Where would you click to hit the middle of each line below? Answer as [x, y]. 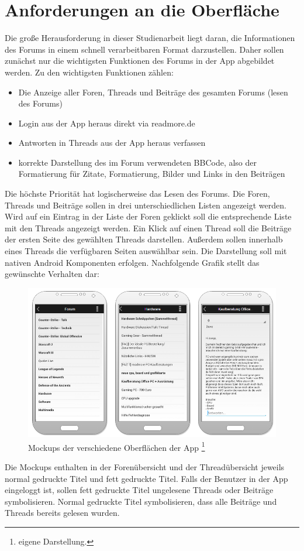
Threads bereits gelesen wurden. [62, 513]
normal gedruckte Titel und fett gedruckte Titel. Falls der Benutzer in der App [146, 478]
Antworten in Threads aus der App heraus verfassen [112, 143]
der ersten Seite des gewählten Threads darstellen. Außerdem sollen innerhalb [144, 239]
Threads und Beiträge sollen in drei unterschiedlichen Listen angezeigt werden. [146, 205]
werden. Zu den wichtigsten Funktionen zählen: [89, 72]
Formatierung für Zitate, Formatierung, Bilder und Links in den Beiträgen [152, 174]
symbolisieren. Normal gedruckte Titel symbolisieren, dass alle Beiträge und [141, 501]
